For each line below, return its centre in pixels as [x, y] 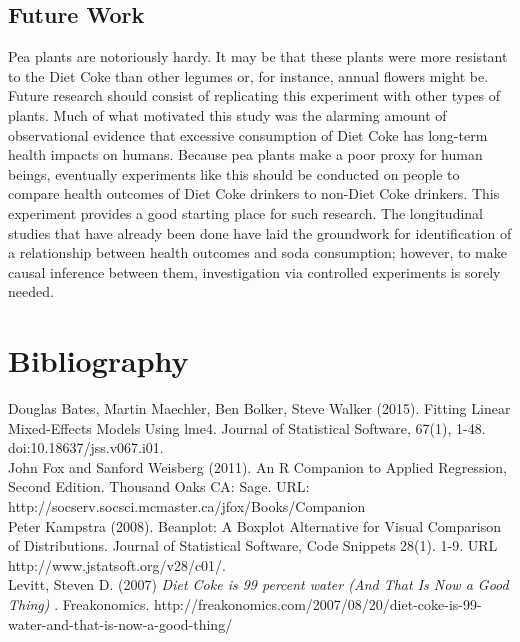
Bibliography [98, 360]
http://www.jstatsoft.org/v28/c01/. [117, 564]
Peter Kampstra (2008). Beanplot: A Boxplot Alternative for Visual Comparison [254, 525]
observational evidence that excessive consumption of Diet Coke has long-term [248, 134]
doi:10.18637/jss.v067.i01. [86, 447]
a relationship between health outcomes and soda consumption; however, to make [257, 252]
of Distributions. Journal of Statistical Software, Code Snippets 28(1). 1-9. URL [253, 545]
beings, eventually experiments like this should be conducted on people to [234, 173]
